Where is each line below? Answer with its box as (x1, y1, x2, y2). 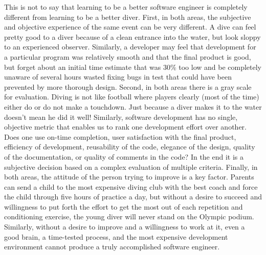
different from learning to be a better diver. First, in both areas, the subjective (4, 11, 251, 22)
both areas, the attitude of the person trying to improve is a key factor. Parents (4, 171, 254, 182)
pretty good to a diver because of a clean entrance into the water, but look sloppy (4, 31, 261, 42)
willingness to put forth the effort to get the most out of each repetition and (4, 201, 243, 212)
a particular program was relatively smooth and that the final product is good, (4, 51, 251, 62)
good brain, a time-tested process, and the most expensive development (4, 231, 228, 242)
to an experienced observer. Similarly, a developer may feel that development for (4, 41, 256, 52)
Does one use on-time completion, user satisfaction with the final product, (4, 131, 236, 142)
